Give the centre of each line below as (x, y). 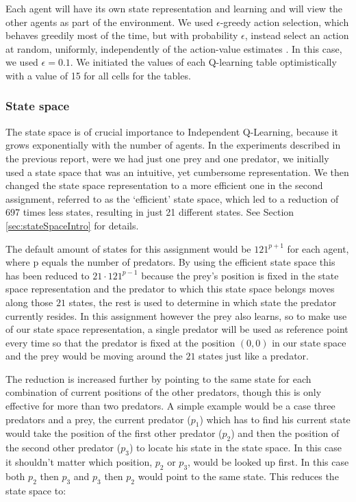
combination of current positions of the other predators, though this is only (164, 392)
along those (29, 302)
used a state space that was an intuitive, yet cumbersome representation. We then (177, 172)
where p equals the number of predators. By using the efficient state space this (170, 262)
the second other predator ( (63, 448)
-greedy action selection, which (284, 22)
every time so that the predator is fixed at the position (120, 342)
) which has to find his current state (275, 419)
